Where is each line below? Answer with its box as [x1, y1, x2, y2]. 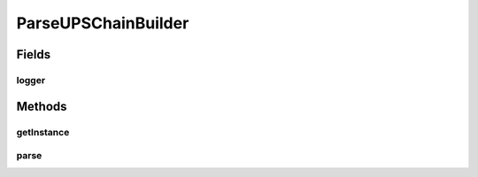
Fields [16, 47, 51, 62]
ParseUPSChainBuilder [16, 13, 189, 33]
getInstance [16, 126, 70, 138]
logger [16, 73, 46, 86]
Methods [16, 98, 67, 114]
